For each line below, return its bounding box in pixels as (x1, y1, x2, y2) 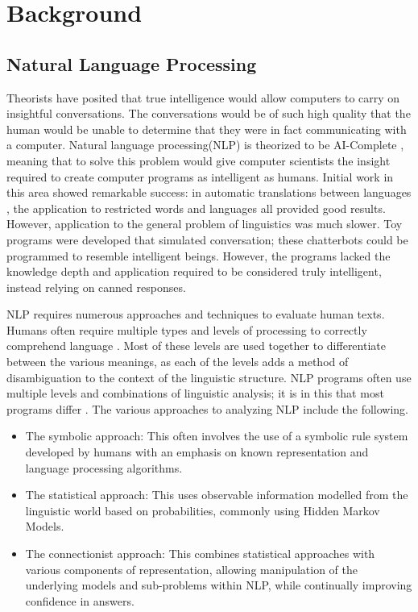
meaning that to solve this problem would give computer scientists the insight (6, 152, 391, 169)
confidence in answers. (25, 592, 135, 609)
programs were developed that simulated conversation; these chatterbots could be (6, 231, 408, 248)
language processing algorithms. (25, 459, 183, 476)
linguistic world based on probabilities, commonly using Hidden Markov (25, 502, 380, 518)
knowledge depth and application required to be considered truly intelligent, (6, 263, 382, 280)
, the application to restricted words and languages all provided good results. (6, 199, 386, 216)
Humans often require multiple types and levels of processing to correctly (6, 321, 367, 338)
